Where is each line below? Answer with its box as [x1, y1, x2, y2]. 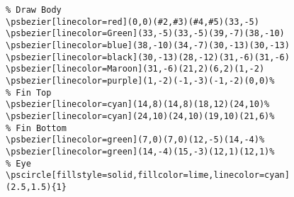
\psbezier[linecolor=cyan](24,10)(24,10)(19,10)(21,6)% [6, 111, 275, 121]
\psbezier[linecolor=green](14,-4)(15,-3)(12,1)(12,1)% [6, 146, 275, 157]
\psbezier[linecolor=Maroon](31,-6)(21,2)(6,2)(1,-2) [6, 64, 265, 74]
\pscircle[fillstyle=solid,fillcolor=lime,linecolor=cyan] [6, 170, 290, 181]
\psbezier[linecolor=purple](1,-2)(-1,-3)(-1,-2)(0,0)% [6, 75, 275, 86]
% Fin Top [6, 87, 52, 98]
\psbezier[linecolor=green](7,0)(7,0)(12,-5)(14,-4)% [6, 135, 265, 145]
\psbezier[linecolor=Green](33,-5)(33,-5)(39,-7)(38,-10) [6, 28, 285, 39]
